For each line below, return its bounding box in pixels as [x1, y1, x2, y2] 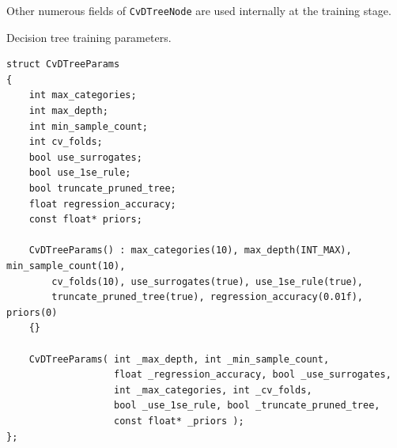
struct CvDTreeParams [6, 59, 120, 70]
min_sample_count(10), [6, 260, 126, 271]
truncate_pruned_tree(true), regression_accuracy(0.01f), [51, 291, 364, 303]
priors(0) [6, 306, 58, 318]
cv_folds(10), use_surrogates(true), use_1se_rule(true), [51, 275, 364, 287]
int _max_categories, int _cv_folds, [114, 384, 312, 396]
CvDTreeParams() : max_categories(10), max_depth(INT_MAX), [28, 245, 352, 256]
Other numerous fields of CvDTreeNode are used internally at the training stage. [6, 2, 391, 18]
